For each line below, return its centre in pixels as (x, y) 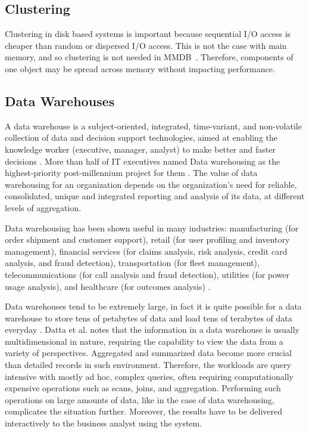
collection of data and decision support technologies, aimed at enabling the (141, 137)
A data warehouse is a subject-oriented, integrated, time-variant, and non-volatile (153, 126)
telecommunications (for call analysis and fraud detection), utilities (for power (147, 274)
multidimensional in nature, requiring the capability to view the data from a (144, 341)
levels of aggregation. (43, 207)
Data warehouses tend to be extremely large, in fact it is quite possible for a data (153, 306)
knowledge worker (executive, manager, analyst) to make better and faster (140, 149)
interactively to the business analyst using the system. (104, 423)
